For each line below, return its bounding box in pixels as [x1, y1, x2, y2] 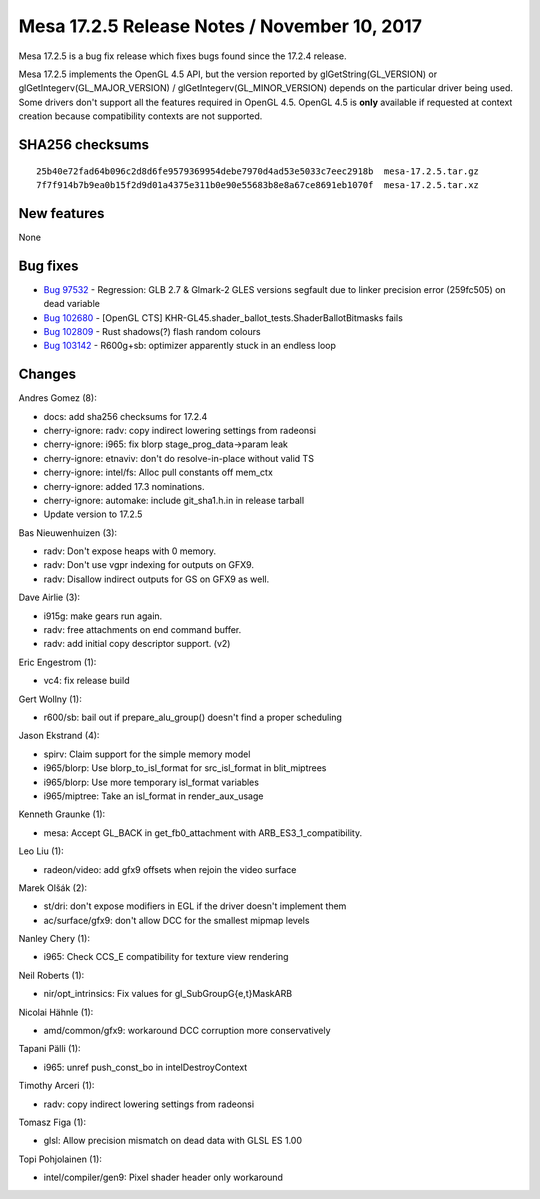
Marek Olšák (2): [18, 881, 88, 894]
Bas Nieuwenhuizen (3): [18, 526, 118, 539]
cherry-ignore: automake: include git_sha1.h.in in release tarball [43, 494, 305, 506]
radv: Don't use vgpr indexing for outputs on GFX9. [43, 559, 255, 571]
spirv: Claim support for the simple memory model [43, 748, 251, 760]
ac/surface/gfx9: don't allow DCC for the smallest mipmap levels [43, 914, 310, 926]
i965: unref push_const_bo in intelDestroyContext [43, 1061, 248, 1073]
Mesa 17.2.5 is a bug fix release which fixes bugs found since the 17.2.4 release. [18, 50, 347, 62]
